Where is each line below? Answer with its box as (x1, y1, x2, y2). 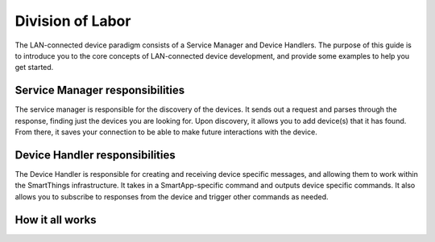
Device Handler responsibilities (14, 148, 176, 162)
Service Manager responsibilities (14, 84, 185, 97)
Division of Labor (14, 12, 131, 30)
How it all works (14, 213, 97, 227)
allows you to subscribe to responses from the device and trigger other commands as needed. (14, 191, 329, 201)
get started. (14, 63, 54, 72)
